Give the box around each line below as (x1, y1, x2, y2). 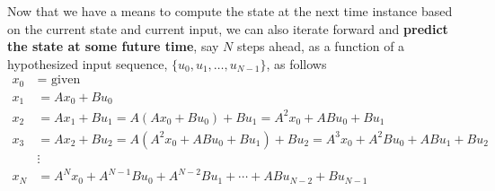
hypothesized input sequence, (7, 54, 168, 73)
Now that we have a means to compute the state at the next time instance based (7, 2, 453, 20)
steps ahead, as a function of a (236, 37, 405, 56)
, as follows (266, 54, 327, 73)
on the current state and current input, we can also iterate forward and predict (7, 19, 448, 38)
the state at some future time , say (7, 37, 219, 56)
